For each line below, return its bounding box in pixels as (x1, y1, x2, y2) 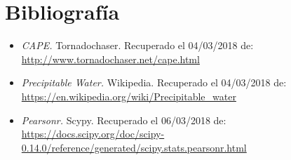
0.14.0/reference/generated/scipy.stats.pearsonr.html (21, 140, 247, 154)
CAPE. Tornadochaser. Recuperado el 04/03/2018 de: (21, 38, 254, 53)
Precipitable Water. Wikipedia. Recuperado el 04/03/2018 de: (21, 75, 287, 90)
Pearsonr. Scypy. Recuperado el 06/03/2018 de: (21, 112, 226, 127)
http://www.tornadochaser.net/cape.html (21, 51, 200, 66)
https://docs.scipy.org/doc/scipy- (21, 126, 165, 141)
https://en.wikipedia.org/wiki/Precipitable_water (21, 88, 236, 103)
